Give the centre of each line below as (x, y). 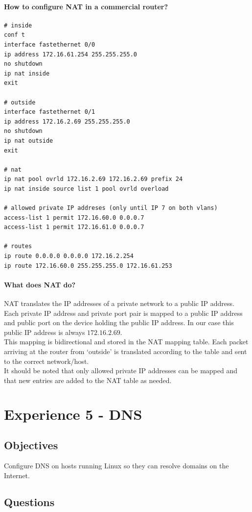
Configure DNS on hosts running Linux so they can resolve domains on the (116, 465)
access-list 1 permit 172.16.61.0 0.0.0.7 (74, 227)
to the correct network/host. (46, 361)
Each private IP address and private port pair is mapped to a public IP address (123, 313)
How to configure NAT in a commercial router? (86, 6)
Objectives (31, 445)
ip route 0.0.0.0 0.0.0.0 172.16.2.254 (69, 256)
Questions (29, 501)
